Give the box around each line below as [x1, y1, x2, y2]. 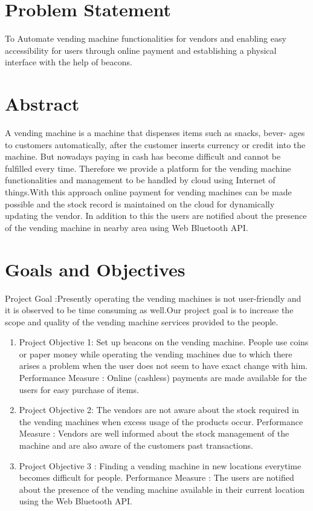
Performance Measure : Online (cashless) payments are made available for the [19, 371, 307, 384]
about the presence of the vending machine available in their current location [19, 483, 305, 495]
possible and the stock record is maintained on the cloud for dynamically [5, 197, 275, 210]
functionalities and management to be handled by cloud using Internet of [5, 174, 276, 186]
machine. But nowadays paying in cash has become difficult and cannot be [5, 150, 281, 163]
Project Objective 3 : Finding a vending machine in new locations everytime [19, 459, 302, 472]
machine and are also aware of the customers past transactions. [19, 439, 253, 452]
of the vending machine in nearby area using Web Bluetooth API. [5, 221, 248, 233]
